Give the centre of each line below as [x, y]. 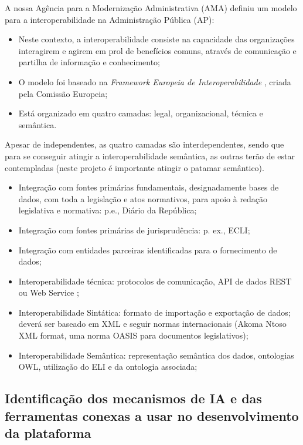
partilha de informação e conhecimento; [89, 62]
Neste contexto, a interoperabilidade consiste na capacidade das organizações [156, 39]
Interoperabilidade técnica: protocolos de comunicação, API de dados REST [155, 281]
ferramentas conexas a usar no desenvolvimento [152, 415]
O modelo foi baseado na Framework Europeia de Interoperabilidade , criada [155, 81]
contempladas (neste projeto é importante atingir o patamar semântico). [135, 167]
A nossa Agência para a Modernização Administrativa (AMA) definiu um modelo [151, 8]
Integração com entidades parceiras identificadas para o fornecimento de [148, 250]
